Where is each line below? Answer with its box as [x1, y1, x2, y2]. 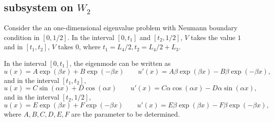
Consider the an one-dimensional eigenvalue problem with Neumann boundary [4, 22, 237, 33]
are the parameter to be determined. [71, 108, 180, 119]
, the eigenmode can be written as [69, 58, 171, 68]
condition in [4, 32, 40, 42]
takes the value [191, 32, 236, 42]
